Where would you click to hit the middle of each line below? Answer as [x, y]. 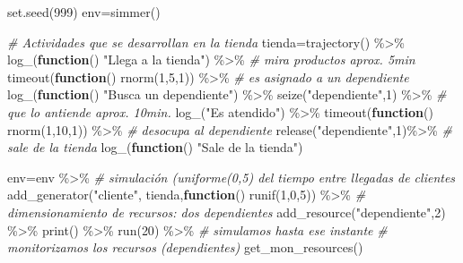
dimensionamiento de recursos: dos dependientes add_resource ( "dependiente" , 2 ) [227, 212]
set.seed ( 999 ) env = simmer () [84, 12]
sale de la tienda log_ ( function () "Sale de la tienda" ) [155, 147]
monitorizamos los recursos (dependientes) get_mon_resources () [185, 247]
